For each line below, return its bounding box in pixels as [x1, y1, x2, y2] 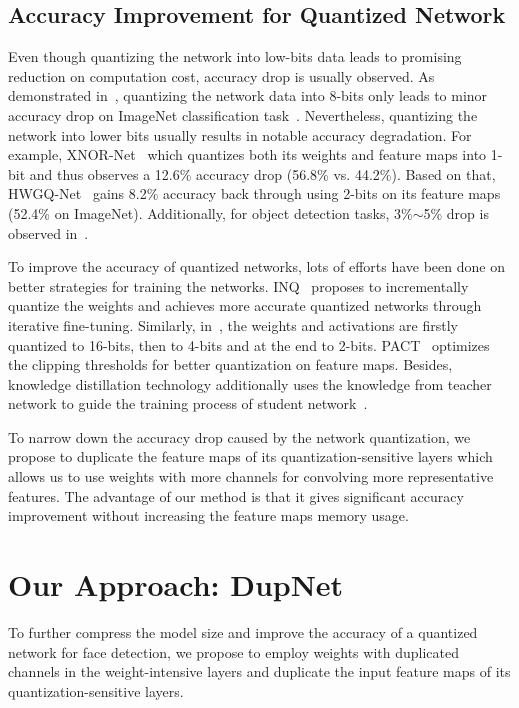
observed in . [8, 222, 89, 243]
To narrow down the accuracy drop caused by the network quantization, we [8, 426, 471, 447]
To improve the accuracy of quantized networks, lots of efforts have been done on [8, 256, 505, 277]
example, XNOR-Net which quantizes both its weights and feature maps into [8, 144, 487, 165]
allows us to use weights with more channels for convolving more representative [8, 466, 494, 487]
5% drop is [423, 202, 489, 223]
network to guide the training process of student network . [8, 393, 368, 414]
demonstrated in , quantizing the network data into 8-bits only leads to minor [8, 85, 488, 106]
